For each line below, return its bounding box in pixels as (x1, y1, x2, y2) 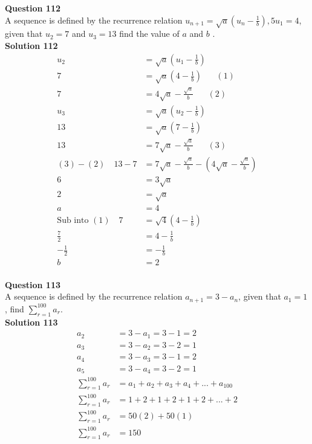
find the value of (119, 27, 180, 40)
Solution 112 (5, 39, 58, 51)
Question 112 (5, 2, 61, 14)
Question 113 (5, 278, 61, 291)
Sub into (57, 216, 89, 225)
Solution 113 (5, 315, 58, 328)
